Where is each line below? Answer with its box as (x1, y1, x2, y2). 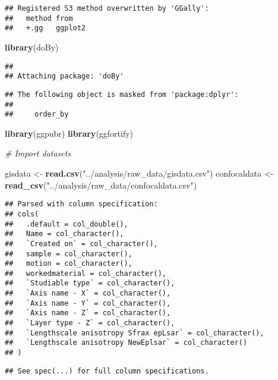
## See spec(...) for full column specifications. (5, 366, 209, 375)
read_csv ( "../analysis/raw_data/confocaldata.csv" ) (5, 178, 197, 191)
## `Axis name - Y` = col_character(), (5, 299, 171, 307)
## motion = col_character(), (5, 259, 132, 268)
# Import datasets (5, 147, 71, 159)
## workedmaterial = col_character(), (5, 269, 167, 278)
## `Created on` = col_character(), (5, 239, 158, 248)
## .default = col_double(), (5, 219, 128, 228)
